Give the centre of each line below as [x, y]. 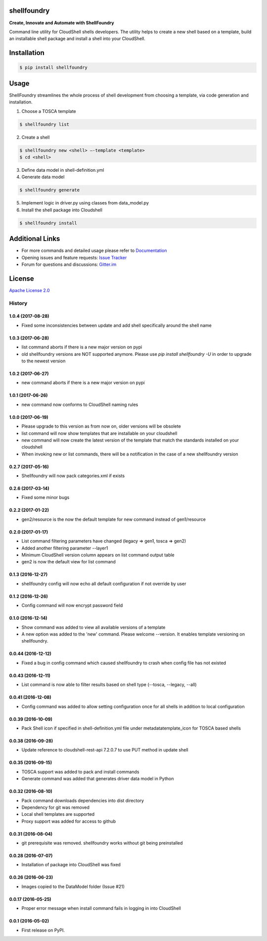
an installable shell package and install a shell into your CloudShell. [77, 39]
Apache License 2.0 [29, 290]
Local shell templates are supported [58, 814]
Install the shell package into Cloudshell [62, 210]
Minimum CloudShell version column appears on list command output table [98, 555]
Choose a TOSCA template [49, 111]
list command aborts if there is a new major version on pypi [82, 347]
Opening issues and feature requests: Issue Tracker [74, 257]
